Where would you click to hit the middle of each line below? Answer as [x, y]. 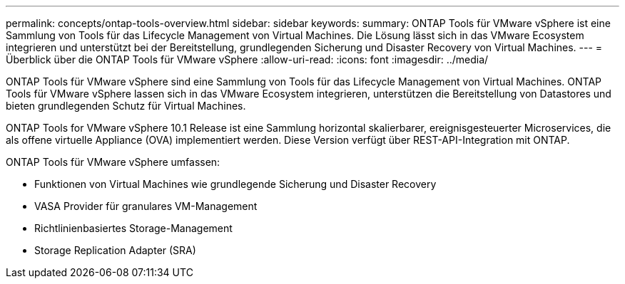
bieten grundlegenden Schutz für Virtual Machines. [126, 106]
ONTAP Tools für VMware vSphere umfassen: [113, 162]
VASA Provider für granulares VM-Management [146, 206]
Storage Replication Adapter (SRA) [115, 250]
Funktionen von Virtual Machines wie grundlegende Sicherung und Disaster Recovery [235, 184]
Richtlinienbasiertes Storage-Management [133, 228]
